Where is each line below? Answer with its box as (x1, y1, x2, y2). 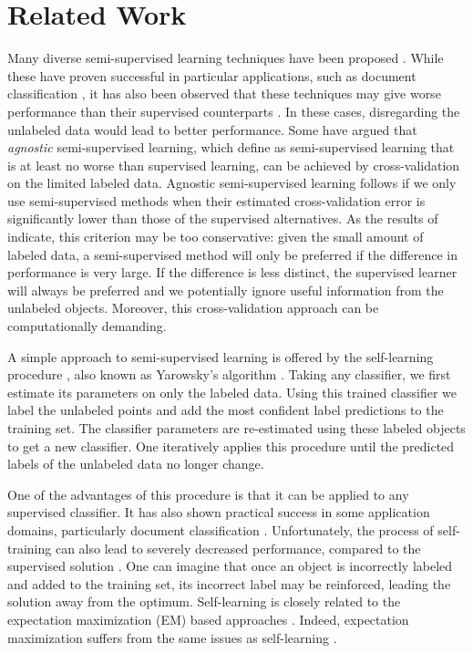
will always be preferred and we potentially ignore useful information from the (7, 280, 444, 299)
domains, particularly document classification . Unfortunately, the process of (7, 520, 434, 539)
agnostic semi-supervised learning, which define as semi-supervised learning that (7, 138, 455, 157)
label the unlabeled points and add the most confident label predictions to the (7, 400, 444, 420)
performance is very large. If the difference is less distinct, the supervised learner (7, 263, 458, 282)
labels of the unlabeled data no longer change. (7, 454, 264, 473)
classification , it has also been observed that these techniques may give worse (7, 84, 441, 103)
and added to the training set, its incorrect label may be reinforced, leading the (7, 574, 451, 593)
